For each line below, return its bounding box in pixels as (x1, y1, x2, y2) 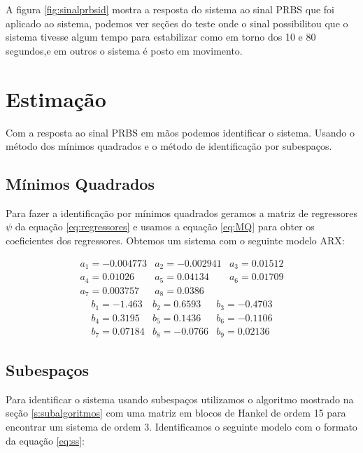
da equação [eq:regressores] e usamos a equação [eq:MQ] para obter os (15, 219, 315, 234)
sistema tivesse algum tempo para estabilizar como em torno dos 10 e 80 (6, 29, 316, 44)
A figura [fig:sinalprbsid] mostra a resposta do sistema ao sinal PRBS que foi (6, 2, 334, 16)
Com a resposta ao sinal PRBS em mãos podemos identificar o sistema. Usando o (6, 125, 355, 139)
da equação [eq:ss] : (6, 433, 85, 447)
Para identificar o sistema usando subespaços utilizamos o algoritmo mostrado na (6, 391, 354, 406)
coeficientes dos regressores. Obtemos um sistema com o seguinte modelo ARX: (6, 233, 345, 248)
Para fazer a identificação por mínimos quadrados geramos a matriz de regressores (6, 205, 358, 220)
